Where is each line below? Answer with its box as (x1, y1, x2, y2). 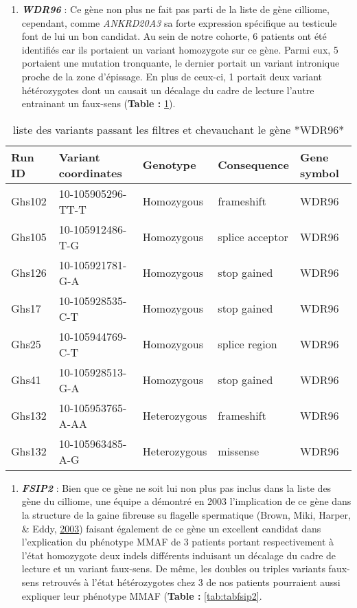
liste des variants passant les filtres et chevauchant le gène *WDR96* (12, 121, 345, 137)
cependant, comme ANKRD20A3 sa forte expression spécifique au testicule (21, 15, 337, 30)
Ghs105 (11, 229, 47, 245)
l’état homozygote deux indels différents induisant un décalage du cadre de (21, 548, 336, 562)
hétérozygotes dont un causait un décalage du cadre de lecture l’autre (21, 82, 314, 97)
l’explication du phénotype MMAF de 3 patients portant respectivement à (21, 534, 334, 549)
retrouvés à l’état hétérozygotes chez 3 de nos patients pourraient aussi (42, 574, 341, 589)
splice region (218, 336, 277, 352)
